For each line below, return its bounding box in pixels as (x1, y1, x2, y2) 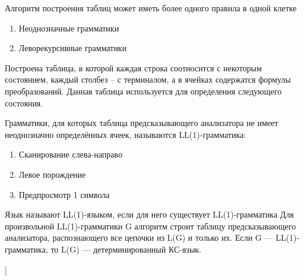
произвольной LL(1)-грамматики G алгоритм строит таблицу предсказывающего (5, 219, 296, 232)
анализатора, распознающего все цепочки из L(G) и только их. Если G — (5, 231, 273, 244)
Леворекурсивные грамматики (18, 42, 127, 54)
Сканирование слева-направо (18, 148, 122, 161)
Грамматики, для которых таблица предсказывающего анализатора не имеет (5, 117, 278, 129)
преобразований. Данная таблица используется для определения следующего (5, 84, 282, 97)
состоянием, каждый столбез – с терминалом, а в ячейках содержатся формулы (5, 73, 291, 86)
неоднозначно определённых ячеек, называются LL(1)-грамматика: (5, 128, 246, 140)
